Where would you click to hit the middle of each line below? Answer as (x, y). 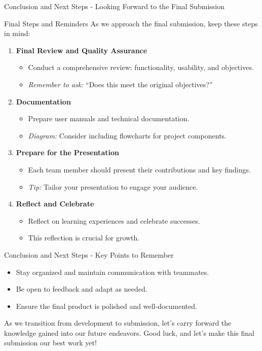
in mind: (17, 33)
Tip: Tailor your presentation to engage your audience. (113, 186)
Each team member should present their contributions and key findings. (139, 169)
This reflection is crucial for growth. (84, 238)
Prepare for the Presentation (67, 152)
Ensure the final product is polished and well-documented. (106, 306)
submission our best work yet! (50, 343)
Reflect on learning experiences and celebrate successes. (114, 220)
